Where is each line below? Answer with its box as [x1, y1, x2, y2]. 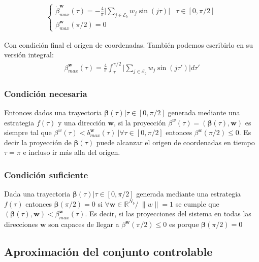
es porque [169, 219, 199, 230]
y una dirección [58, 117, 106, 127]
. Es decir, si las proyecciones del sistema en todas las [85, 208, 251, 219]
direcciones [4, 219, 38, 230]
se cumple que [175, 198, 219, 209]
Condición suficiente [4, 168, 88, 181]
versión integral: [4, 49, 54, 60]
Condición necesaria [4, 87, 87, 100]
